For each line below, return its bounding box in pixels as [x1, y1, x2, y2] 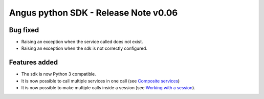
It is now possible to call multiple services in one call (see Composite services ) [21, 78, 180, 84]
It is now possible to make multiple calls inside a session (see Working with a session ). [21, 85, 196, 91]
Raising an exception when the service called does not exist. [21, 39, 143, 45]
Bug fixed [9, 26, 39, 34]
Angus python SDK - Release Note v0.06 [9, 7, 178, 18]
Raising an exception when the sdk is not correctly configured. [21, 45, 148, 51]
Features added [9, 59, 58, 67]
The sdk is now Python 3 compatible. [21, 71, 96, 77]
